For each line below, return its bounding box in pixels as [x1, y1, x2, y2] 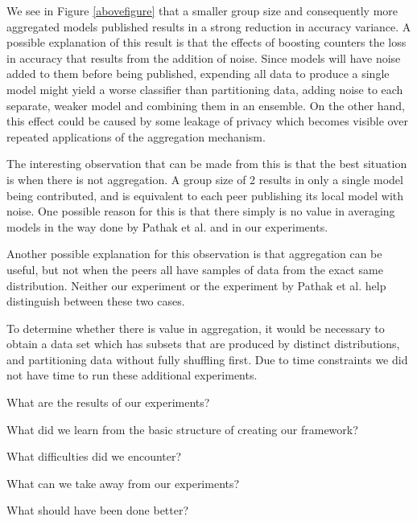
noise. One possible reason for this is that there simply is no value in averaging [6, 203, 395, 219]
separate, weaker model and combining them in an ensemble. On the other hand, [6, 96, 405, 113]
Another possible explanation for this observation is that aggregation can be [6, 245, 382, 262]
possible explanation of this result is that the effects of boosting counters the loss [6, 34, 407, 51]
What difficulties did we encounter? [6, 448, 182, 465]
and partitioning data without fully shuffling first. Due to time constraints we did [6, 351, 408, 367]
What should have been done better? [6, 502, 189, 519]
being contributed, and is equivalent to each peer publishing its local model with [6, 187, 404, 203]
